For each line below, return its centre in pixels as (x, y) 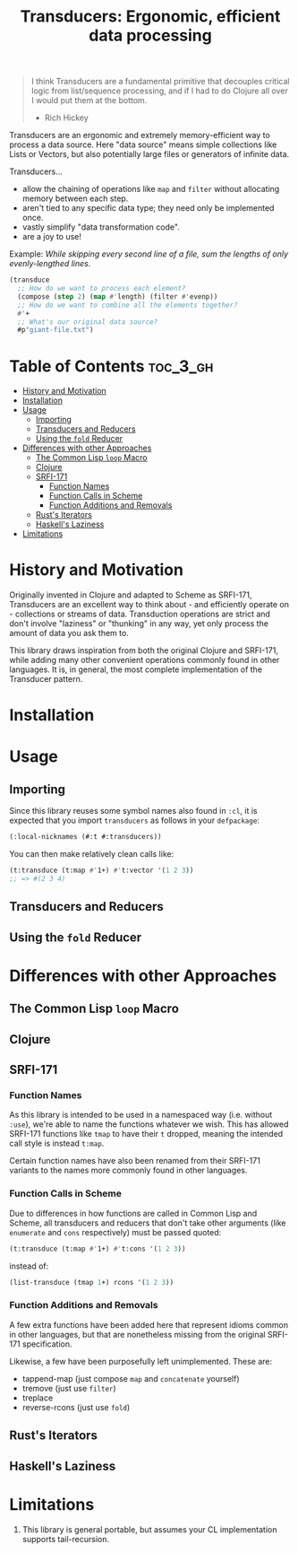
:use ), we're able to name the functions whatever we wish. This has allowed (149, 1124)
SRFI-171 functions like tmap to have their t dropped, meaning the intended (146, 1134)
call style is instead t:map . (57, 1143)
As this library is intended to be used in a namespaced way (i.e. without (141, 1115)
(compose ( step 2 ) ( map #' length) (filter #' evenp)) (118, 297)
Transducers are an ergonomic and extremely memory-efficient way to (140, 135)
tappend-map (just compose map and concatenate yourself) (131, 1378)
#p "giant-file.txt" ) (55, 330)
